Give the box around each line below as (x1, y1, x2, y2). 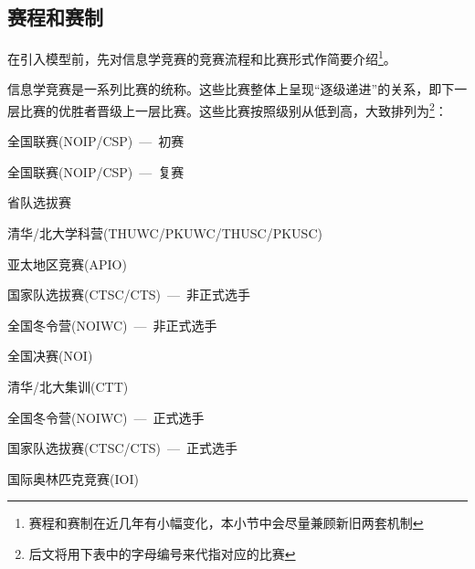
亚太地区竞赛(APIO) (7, 254, 127, 273)
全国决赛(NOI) (7, 346, 93, 365)
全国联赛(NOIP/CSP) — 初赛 (7, 132, 185, 151)
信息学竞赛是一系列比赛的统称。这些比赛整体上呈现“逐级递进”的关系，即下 (7, 79, 455, 99)
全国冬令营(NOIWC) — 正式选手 (7, 407, 205, 427)
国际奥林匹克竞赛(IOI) (7, 469, 139, 488)
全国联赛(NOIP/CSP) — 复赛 (7, 162, 185, 181)
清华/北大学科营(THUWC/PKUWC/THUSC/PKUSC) (7, 224, 322, 243)
